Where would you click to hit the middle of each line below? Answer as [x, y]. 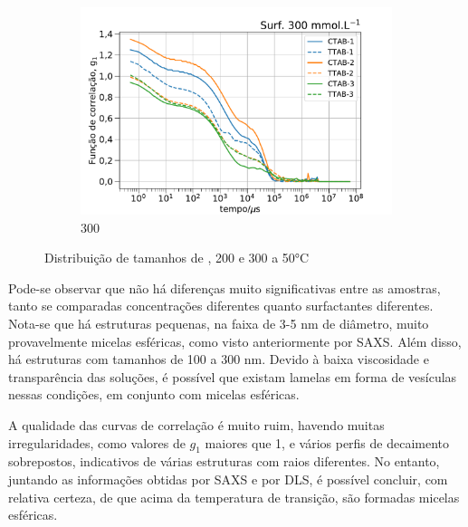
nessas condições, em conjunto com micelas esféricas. [154, 394]
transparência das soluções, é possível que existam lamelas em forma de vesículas [233, 376]
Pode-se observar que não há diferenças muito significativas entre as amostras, [224, 287]
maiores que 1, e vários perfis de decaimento [327, 442]
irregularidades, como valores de [97, 442]
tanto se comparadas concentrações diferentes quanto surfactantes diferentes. [221, 306]
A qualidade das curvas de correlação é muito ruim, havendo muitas [196, 425]
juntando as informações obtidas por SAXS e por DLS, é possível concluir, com [228, 479]
